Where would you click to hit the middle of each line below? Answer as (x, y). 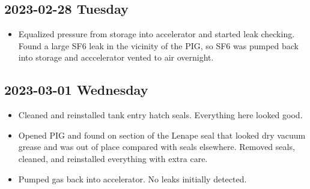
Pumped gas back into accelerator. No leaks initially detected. (132, 178)
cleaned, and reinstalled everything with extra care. (113, 158)
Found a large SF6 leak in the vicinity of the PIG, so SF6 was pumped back (158, 45)
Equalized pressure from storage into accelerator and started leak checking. (157, 34)
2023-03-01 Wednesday (76, 90)
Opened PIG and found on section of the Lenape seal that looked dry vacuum (162, 135)
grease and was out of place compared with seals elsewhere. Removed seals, (157, 147)
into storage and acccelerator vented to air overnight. (116, 57)
